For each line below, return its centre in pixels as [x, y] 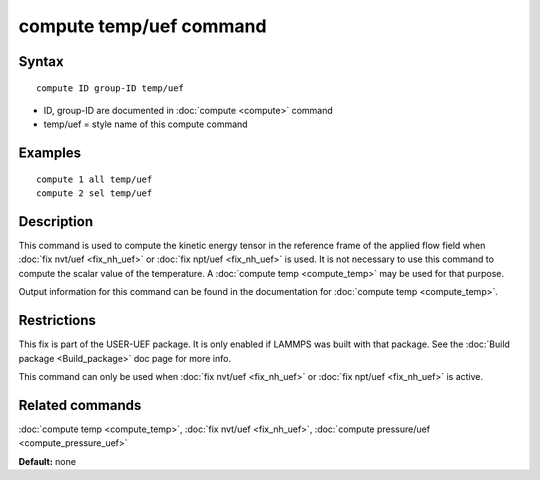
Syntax [41, 61]
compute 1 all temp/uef [94, 179]
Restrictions [57, 320]
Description [56, 221]
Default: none [47, 461]
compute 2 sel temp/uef [94, 193]
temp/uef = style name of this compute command [146, 124]
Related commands [80, 405]
